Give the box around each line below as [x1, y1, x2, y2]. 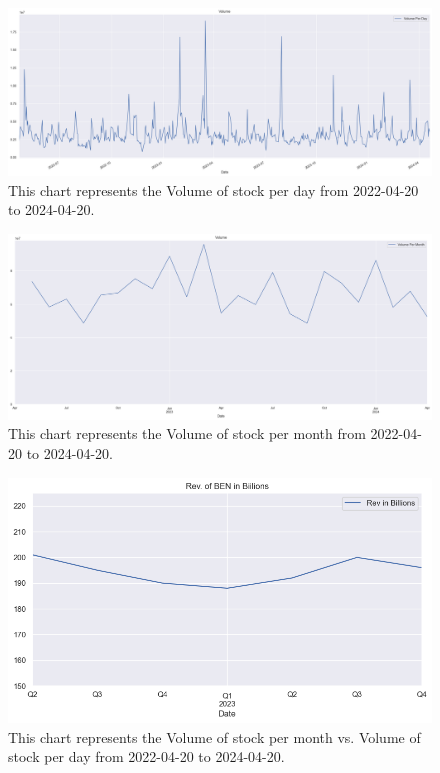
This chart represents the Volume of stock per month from [8, 423, 366, 444]
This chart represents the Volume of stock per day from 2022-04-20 [8, 179, 419, 200]
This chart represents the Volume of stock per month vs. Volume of [8, 726, 421, 747]
